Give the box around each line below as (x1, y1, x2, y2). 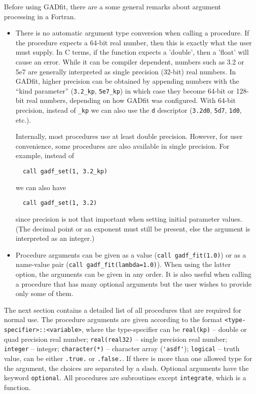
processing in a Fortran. (4, 11, 76, 21)
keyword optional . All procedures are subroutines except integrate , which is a (4, 372, 246, 383)
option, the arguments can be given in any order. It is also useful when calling (15, 269, 252, 279)
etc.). (15, 114, 31, 125)
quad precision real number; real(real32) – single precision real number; (4, 333, 227, 344)
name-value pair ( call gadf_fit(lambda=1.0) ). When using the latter (15, 259, 231, 269)
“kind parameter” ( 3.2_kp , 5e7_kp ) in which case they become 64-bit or (15, 85, 234, 96)
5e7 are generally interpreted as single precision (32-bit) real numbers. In (15, 66, 236, 76)
